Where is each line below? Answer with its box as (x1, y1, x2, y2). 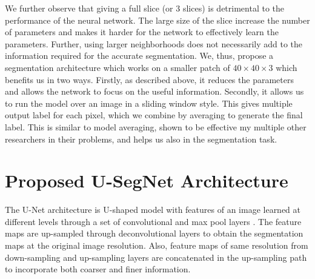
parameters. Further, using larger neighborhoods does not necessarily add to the (5, 37, 303, 50)
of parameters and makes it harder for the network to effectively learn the (5, 25, 279, 38)
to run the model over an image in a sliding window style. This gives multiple (5, 96, 293, 109)
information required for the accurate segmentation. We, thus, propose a (5, 49, 274, 62)
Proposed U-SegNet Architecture (5, 168, 288, 193)
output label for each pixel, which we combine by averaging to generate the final (5, 109, 303, 121)
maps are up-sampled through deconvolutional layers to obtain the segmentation (5, 227, 303, 240)
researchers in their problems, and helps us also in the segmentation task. (5, 132, 277, 145)
